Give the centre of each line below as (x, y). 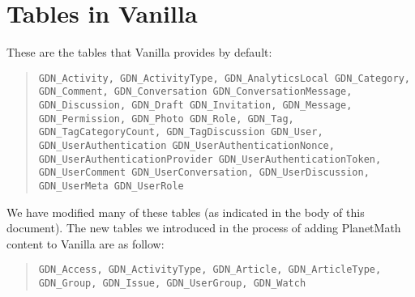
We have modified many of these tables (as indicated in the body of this (186, 212)
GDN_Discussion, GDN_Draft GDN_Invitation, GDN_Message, (195, 106)
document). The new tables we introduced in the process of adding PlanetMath (204, 228)
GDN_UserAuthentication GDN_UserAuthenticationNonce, (186, 146)
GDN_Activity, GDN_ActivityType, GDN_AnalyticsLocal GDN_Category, (224, 78)
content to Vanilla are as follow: (86, 243)
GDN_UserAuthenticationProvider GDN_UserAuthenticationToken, (210, 159)
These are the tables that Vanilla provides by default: (139, 52)
